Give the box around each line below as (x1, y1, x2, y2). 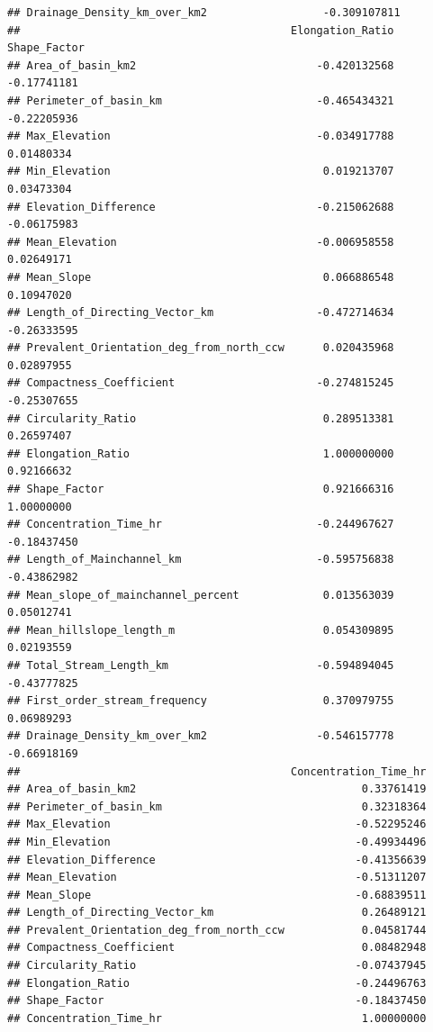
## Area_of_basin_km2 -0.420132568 (7, 59, 394, 72)
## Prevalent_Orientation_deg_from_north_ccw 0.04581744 (7, 923, 427, 937)
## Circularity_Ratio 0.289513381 (7, 412, 394, 425)
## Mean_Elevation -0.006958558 (7, 235, 394, 249)
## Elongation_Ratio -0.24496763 (7, 976, 427, 990)
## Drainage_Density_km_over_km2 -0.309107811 (7, 6, 401, 19)
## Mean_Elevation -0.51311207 (7, 871, 427, 884)
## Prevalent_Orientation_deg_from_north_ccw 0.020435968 (7, 341, 394, 355)
